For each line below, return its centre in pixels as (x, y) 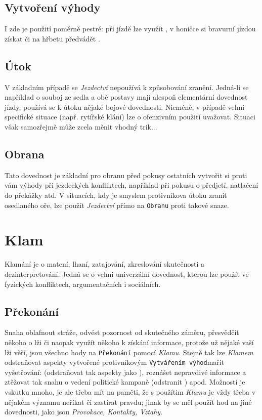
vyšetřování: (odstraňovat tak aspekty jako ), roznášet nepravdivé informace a (125, 372)
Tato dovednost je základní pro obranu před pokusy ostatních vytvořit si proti (126, 175)
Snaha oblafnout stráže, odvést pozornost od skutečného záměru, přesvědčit (122, 332)
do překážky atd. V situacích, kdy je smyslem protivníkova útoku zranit (116, 195)
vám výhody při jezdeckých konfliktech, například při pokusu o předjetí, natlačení (132, 185)
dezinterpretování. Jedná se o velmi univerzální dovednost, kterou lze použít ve (127, 274)
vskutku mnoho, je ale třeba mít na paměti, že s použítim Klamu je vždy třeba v (130, 392)
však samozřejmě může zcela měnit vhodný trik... (81, 126)
